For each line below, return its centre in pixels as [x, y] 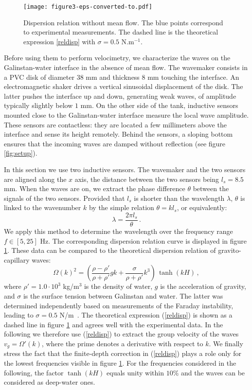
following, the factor [34, 372]
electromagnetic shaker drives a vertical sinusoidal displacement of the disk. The [124, 86]
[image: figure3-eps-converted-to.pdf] [88, 7]
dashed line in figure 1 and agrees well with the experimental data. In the [114, 324]
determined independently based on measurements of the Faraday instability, [119, 305]
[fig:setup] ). [21, 153]
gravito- [230, 250]
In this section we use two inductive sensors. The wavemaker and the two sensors [125, 169]
